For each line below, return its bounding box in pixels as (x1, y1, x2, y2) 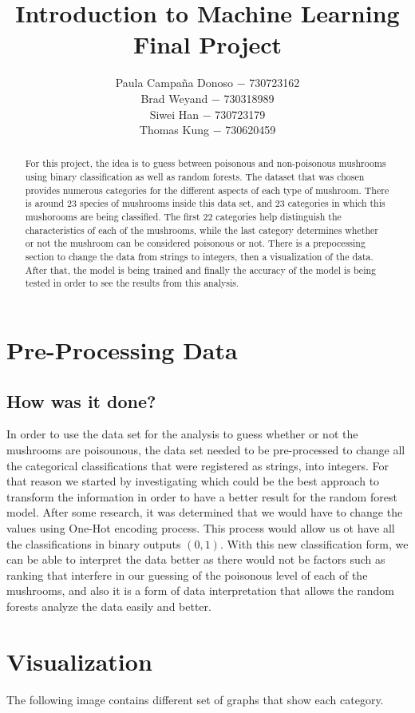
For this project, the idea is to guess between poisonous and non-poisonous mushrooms (25, 156, 386, 170)
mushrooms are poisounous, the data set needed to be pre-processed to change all (6, 442, 405, 458)
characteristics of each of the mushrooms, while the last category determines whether (25, 223, 378, 236)
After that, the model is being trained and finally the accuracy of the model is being (25, 263, 377, 276)
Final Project (132, 28, 283, 61)
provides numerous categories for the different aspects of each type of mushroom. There (25, 183, 389, 196)
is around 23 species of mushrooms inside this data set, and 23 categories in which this (25, 196, 385, 210)
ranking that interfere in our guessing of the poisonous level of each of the (6, 566, 368, 583)
